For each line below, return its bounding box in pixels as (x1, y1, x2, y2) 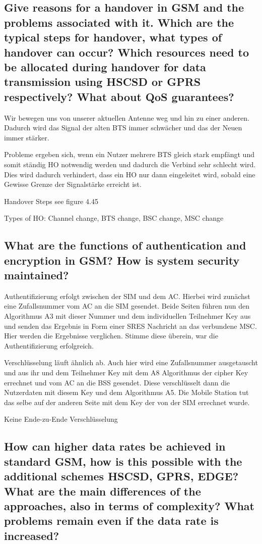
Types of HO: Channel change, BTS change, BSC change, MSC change (4, 213, 224, 223)
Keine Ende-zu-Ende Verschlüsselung (4, 414, 118, 424)
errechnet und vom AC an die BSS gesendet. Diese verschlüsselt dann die (4, 377, 230, 387)
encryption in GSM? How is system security (4, 252, 240, 268)
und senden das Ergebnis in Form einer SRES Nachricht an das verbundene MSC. (4, 320, 257, 331)
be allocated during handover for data (4, 59, 206, 74)
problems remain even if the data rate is (4, 513, 219, 528)
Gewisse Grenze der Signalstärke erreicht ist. (4, 179, 142, 189)
